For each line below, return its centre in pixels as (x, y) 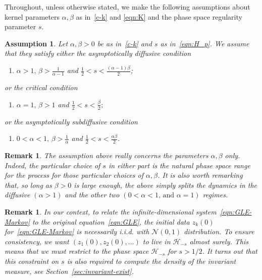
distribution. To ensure (219, 231)
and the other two (92, 195)
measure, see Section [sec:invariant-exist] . (69, 271)
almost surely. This (219, 241)
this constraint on (32, 261)
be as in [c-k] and (124, 43)
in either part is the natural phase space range (179, 165)
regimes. (215, 195)
